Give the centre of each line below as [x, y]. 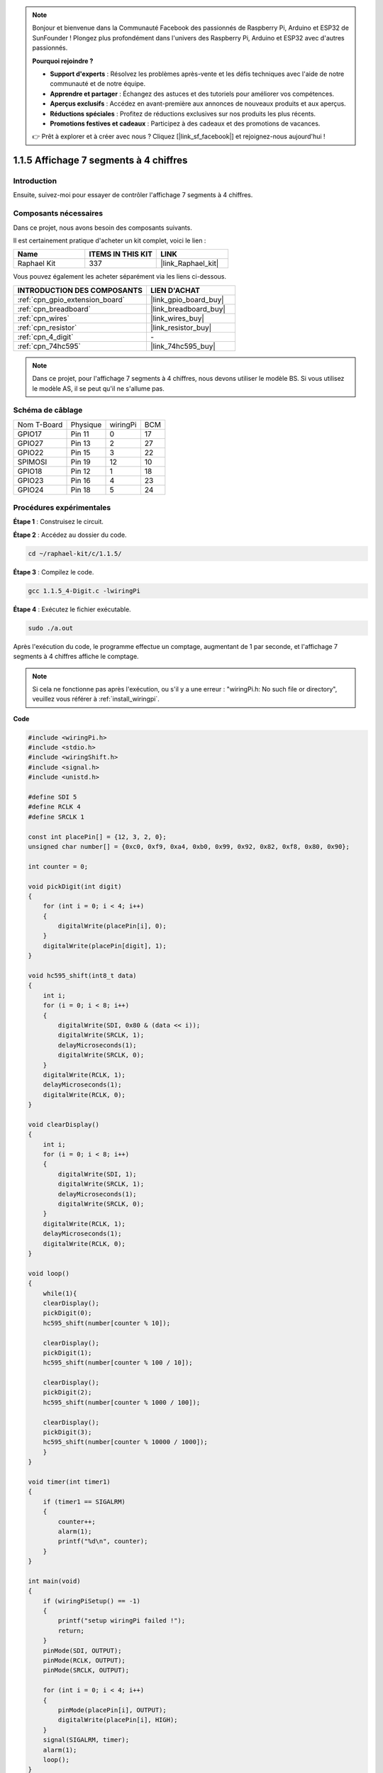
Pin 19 [81, 462]
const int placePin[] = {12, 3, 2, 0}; [97, 837]
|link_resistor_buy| [181, 328]
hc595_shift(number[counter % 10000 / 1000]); [126, 1442]
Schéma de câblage [48, 410]
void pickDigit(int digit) [75, 886]
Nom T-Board [40, 424]
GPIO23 [30, 480]
